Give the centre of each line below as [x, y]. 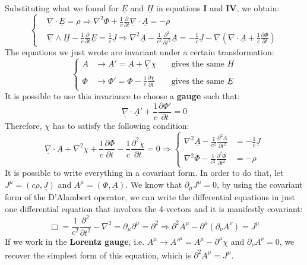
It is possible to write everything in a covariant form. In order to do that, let [144, 173]
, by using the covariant [260, 184]
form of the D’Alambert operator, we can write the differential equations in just [150, 197]
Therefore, [23, 125]
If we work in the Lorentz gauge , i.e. [75, 241]
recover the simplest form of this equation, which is [98, 255]
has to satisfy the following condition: [121, 125]
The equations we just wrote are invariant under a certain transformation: [140, 52]
